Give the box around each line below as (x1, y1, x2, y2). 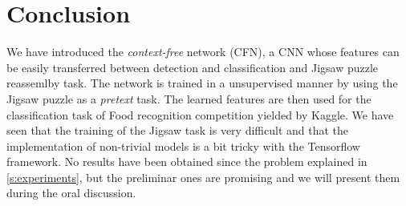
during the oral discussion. (6, 184, 136, 201)
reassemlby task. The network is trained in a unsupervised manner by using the (6, 75, 398, 91)
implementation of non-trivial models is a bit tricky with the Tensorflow (6, 137, 360, 154)
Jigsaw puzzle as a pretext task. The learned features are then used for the (6, 90, 371, 107)
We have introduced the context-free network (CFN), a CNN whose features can (6, 43, 400, 60)
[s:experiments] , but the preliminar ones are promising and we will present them (6, 168, 400, 185)
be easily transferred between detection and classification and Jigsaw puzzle (6, 59, 379, 75)
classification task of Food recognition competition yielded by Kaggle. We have (6, 106, 394, 123)
